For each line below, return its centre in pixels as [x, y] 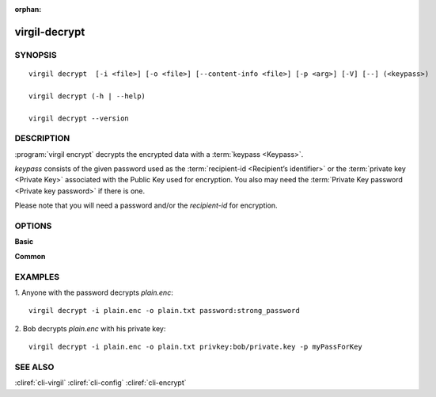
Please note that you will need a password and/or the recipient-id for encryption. [146, 205]
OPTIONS [33, 226]
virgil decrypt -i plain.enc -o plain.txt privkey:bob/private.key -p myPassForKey [196, 347]
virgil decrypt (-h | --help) [87, 96]
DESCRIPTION [42, 139]
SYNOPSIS [36, 55]
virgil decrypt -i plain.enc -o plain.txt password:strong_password [164, 311]
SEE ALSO [34, 367]
